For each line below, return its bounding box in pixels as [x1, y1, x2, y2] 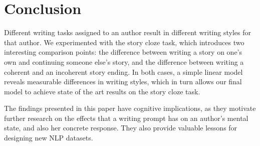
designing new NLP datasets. [4, 132, 93, 143]
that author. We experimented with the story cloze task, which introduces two [4, 37, 244, 47]
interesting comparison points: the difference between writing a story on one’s [4, 47, 242, 57]
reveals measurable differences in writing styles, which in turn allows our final [4, 76, 242, 87]
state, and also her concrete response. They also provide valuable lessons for [4, 122, 237, 133]
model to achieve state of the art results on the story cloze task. [4, 86, 200, 96]
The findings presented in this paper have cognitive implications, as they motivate [4, 103, 256, 113]
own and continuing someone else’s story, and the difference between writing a [4, 56, 244, 67]
